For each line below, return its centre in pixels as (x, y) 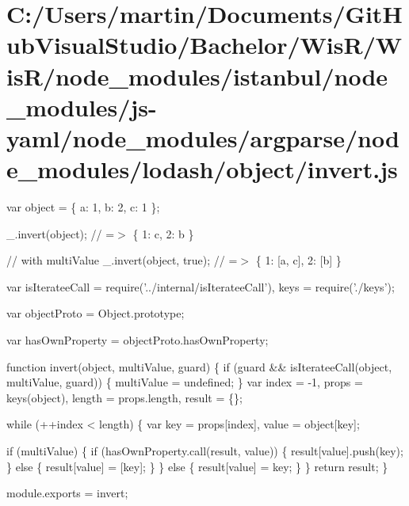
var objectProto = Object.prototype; (96, 313)
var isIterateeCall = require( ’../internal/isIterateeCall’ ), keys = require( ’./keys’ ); (201, 286)
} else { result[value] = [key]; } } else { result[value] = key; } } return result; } (197, 466)
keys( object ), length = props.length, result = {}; (124, 397)
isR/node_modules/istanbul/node (197, 76)
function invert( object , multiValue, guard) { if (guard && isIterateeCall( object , (199, 366)
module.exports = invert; (67, 493)
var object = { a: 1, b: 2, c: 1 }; (83, 207)
